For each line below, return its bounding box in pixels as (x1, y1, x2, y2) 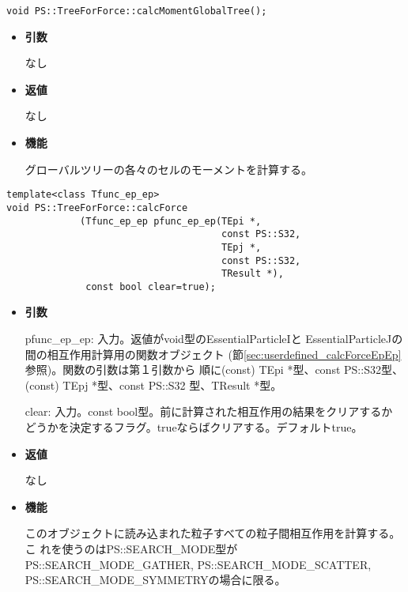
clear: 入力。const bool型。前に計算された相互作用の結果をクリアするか (25, 403, 393, 420)
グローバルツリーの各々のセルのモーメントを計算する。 (25, 160, 313, 177)
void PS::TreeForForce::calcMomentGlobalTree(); (6, 6, 267, 17)
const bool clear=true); (85, 281, 216, 292)
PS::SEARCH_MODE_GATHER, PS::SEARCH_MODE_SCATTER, (25, 556, 372, 572)
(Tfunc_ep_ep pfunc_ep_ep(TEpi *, (80, 215, 262, 227)
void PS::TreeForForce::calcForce (6, 202, 188, 213)
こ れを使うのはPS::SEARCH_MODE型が (25, 541, 238, 556)
